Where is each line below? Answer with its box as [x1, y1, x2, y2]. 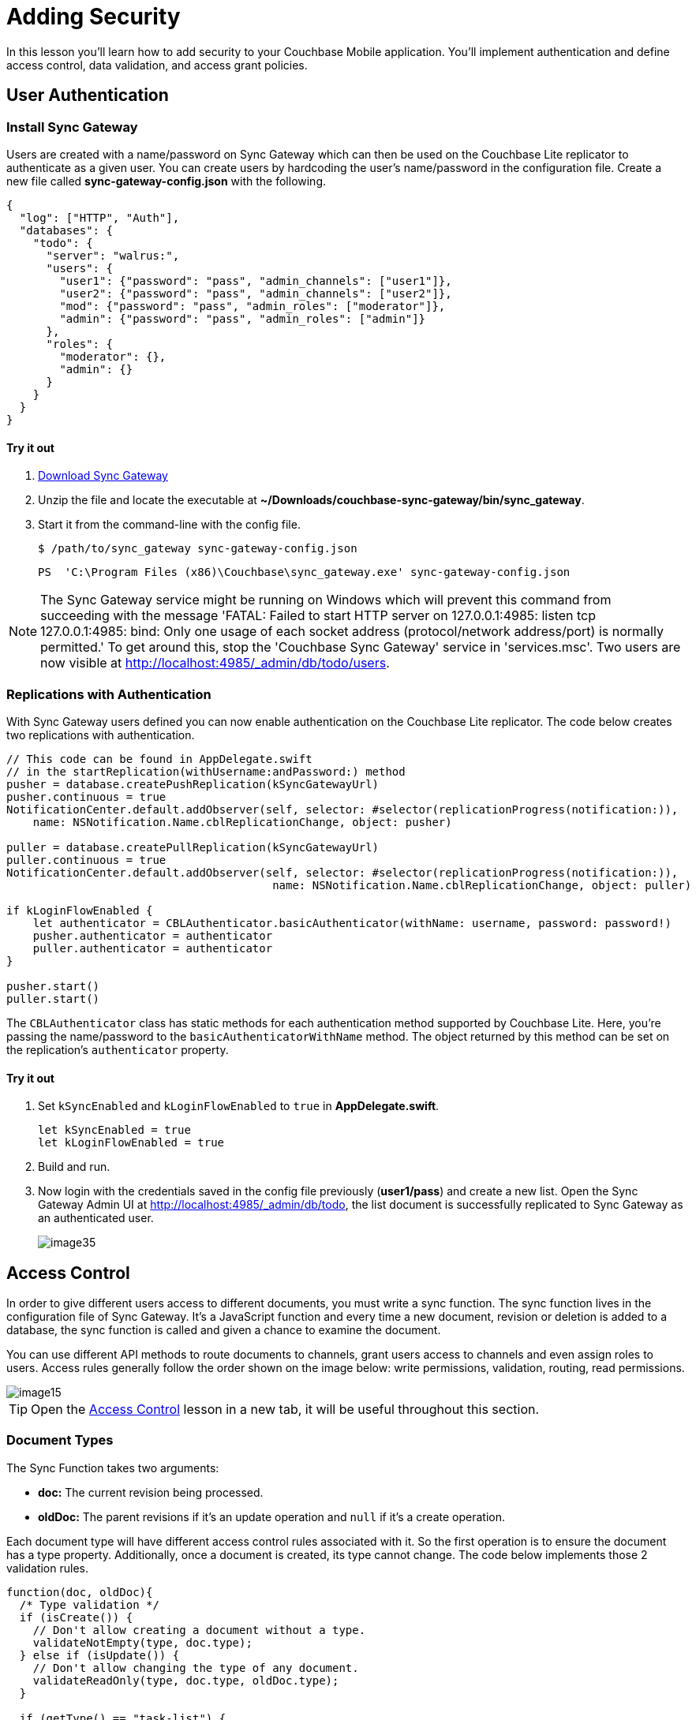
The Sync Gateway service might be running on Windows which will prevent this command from [40, 592, 612, 608]
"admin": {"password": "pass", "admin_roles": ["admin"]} [59, 312, 426, 325]
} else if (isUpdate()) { [19, 1648, 180, 1662]
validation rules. [6, 1561, 88, 1575]
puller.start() [6, 992, 100, 1005]
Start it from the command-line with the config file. [38, 518, 301, 532]
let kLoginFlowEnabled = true [38, 1136, 225, 1150]
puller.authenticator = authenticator [32, 941, 273, 955]
